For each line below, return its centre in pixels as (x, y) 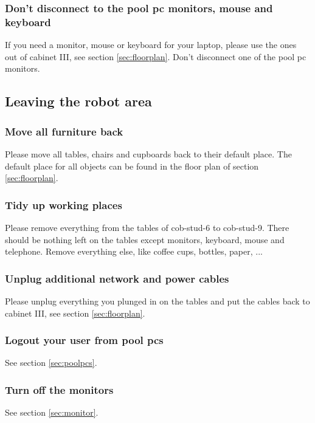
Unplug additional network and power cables (117, 278)
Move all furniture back (64, 131)
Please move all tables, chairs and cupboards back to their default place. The (148, 153)
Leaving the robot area (78, 101)
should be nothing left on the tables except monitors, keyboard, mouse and (145, 239)
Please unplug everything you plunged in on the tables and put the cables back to (157, 301)
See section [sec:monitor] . (52, 412)
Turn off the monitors (59, 389)
